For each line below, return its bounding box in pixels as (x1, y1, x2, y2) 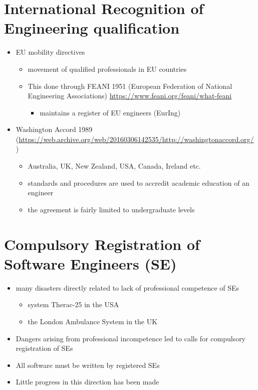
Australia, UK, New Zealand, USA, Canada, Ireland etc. (28, 161, 201, 171)
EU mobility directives (16, 47, 85, 57)
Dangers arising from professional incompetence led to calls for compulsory (16, 333, 246, 343)
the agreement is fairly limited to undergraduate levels (28, 204, 195, 214)
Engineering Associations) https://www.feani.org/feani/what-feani (28, 90, 232, 101)
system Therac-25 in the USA (28, 299, 119, 310)
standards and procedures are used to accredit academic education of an (28, 177, 249, 188)
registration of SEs (16, 343, 73, 353)
